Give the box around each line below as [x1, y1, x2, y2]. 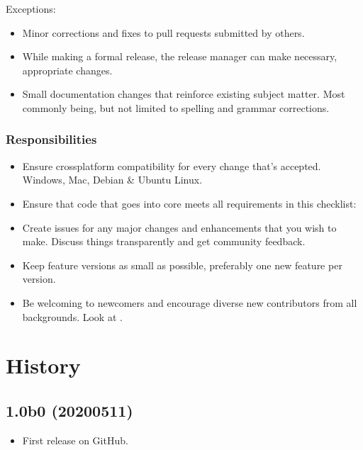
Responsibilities [6, 130, 97, 148]
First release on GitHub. [22, 432, 128, 447]
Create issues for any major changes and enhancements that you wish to [22, 220, 337, 235]
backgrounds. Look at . [22, 309, 123, 324]
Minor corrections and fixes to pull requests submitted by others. [22, 25, 305, 40]
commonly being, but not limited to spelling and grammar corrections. [22, 100, 330, 115]
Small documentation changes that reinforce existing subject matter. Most [22, 86, 345, 101]
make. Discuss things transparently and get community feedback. [22, 234, 306, 249]
